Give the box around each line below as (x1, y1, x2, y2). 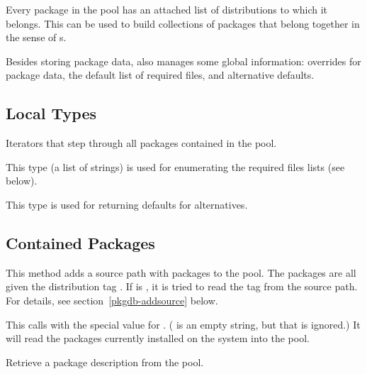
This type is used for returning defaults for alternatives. (6, 197, 248, 211)
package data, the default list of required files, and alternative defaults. (6, 67, 315, 82)
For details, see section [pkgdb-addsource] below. (6, 292, 218, 307)
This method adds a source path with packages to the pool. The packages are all (6, 265, 356, 280)
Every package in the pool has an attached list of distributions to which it (6, 2, 328, 16)
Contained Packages (6, 231, 155, 253)
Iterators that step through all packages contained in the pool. (6, 136, 277, 150)
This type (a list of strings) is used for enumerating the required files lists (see (6, 159, 345, 174)
